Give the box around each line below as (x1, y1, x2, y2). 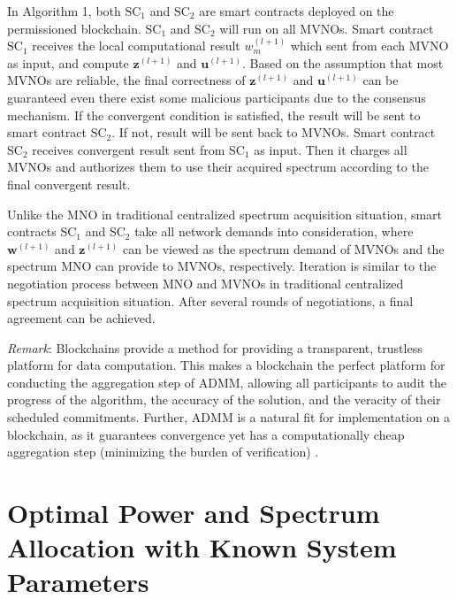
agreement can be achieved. (7, 309, 156, 327)
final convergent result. (7, 174, 131, 193)
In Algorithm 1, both (7, 2, 121, 19)
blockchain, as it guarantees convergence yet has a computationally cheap (7, 425, 405, 443)
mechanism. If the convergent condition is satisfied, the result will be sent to (7, 105, 421, 124)
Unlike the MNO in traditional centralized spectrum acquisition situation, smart (7, 204, 443, 223)
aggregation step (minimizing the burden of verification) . (7, 442, 319, 461)
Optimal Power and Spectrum (7, 495, 380, 531)
